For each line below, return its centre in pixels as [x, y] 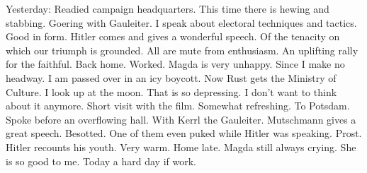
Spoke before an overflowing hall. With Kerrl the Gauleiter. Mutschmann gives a [181, 119]
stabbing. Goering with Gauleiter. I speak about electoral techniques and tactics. [181, 22]
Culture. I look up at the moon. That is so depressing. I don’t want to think [171, 91]
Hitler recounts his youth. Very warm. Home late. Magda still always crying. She [181, 147]
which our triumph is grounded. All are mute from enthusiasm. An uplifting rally [182, 50]
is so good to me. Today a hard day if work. [101, 161]
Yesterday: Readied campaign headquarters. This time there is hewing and [168, 8]
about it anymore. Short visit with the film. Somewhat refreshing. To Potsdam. [178, 106]
